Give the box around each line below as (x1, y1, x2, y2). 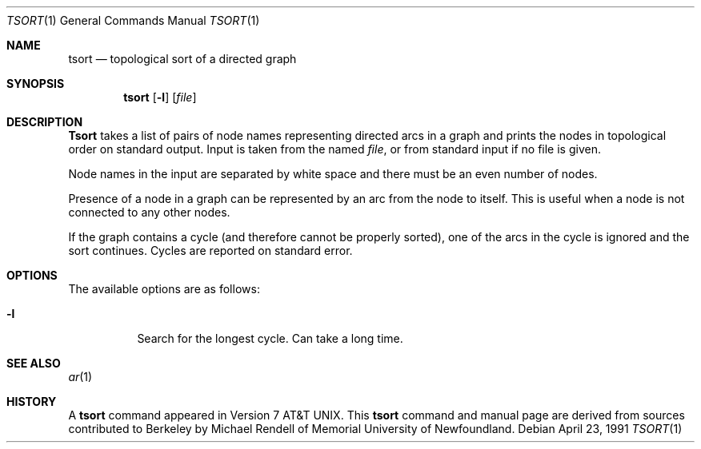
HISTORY (6, 395, 57, 408)
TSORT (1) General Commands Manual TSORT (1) (6, 14, 260, 27)
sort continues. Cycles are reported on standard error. (68, 244, 353, 257)
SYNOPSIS (6, 77, 65, 90)
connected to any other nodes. (68, 205, 230, 219)
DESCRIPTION (6, 115, 83, 129)
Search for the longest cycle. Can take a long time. (137, 332, 403, 345)
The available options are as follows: (68, 282, 260, 296)
